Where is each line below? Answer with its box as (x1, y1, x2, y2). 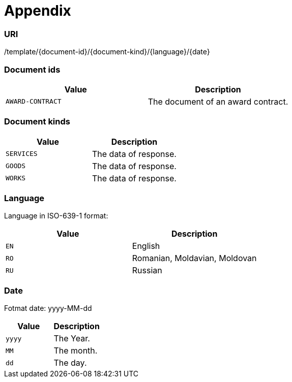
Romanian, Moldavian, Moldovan (132, 253, 257, 264)
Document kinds (4, 116, 70, 127)
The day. (53, 358, 87, 368)
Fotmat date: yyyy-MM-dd (4, 304, 92, 313)
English (132, 241, 160, 251)
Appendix (4, 2, 71, 19)
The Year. (53, 333, 90, 344)
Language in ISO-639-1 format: (4, 211, 108, 220)
